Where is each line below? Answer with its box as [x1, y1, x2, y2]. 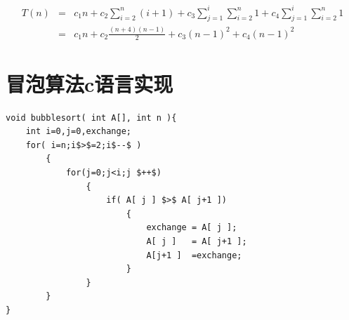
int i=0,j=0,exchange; [25, 126, 131, 137]
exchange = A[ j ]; [146, 222, 237, 233]
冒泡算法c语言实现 [6, 69, 173, 98]
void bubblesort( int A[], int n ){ [6, 112, 177, 123]
